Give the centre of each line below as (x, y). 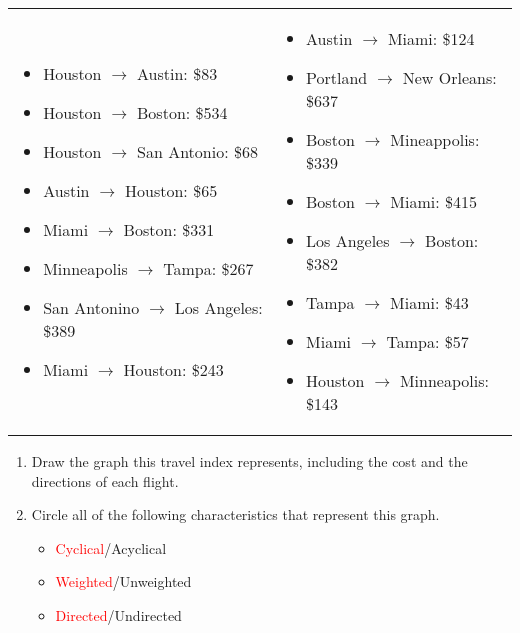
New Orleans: (449, 77)
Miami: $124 (431, 38)
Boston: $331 (169, 229)
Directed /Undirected (118, 614)
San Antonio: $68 (197, 151)
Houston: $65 (171, 190)
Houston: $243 (173, 369)
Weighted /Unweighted (123, 581)
